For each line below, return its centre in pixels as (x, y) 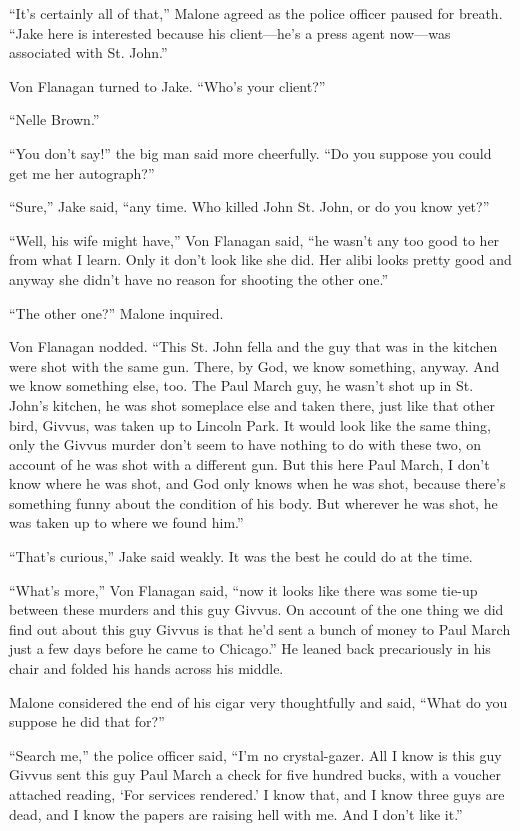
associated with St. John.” (88, 52)
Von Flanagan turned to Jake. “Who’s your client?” (167, 85)
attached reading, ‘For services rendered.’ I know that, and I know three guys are (257, 794)
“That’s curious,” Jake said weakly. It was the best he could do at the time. (241, 556)
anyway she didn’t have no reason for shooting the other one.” (199, 278)
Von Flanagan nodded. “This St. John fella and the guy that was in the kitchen (253, 346)
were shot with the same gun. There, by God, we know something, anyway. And (254, 365)
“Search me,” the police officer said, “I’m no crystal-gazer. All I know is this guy (255, 754)
